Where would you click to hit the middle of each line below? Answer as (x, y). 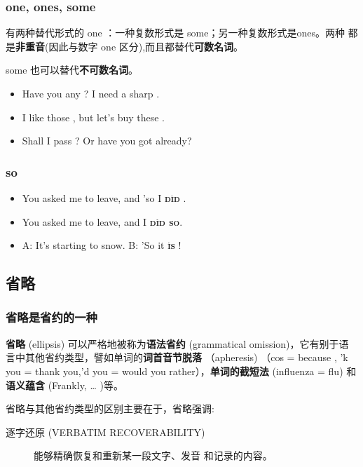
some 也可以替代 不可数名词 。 (72, 70)
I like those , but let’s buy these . (94, 117)
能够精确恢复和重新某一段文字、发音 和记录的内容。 (153, 455)
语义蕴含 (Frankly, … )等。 (64, 385)
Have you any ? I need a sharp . (91, 93)
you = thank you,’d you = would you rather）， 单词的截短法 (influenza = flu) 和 (181, 371)
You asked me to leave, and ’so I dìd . (104, 198)
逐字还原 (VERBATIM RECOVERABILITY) (105, 432)
